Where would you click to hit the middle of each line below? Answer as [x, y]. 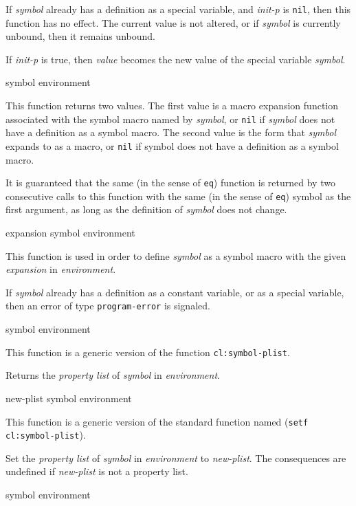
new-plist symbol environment [69, 398]
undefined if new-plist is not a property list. [97, 471]
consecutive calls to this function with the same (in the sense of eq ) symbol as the [178, 196]
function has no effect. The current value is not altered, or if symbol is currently [173, 22]
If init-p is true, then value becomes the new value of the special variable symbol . [176, 59]
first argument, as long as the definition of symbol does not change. [146, 209]
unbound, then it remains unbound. [80, 36]
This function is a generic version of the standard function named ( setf [157, 421]
